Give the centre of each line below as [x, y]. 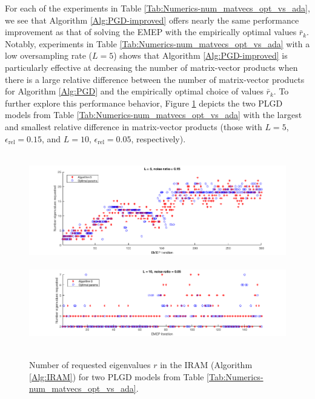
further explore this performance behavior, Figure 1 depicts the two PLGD [144, 103]
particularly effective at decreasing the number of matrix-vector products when [151, 67]
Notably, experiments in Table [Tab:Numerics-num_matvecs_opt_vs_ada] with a [157, 43]
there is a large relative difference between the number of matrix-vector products [155, 79]
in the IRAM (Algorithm [206, 365]
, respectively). [158, 138]
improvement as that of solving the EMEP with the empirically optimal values [151, 32]
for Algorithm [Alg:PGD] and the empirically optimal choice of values [134, 91]
